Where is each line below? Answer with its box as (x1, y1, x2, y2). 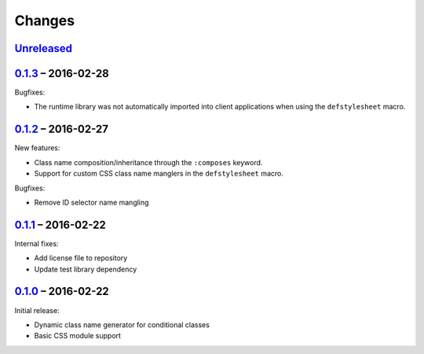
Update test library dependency (34, 264, 137, 274)
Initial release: (14, 305, 60, 315)
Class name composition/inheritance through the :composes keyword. (34, 157, 263, 167)
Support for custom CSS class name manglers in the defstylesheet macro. (34, 169, 284, 179)
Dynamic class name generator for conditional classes (34, 319, 210, 330)
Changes (14, 12, 75, 29)
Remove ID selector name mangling (34, 197, 149, 207)
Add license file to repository (34, 253, 128, 263)
